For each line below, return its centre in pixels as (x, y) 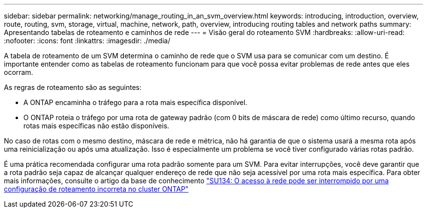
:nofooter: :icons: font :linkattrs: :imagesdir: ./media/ (87, 41)
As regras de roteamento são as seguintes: (73, 87)
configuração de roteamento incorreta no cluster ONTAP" (96, 189)
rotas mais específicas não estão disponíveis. (97, 126)
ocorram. (19, 72)
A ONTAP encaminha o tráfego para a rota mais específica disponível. (136, 102)
